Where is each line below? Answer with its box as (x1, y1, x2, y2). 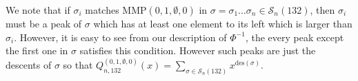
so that (63, 58, 93, 72)
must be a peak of (6, 16, 82, 30)
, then (310, 3, 335, 16)
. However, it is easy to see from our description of (14, 30, 227, 44)
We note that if (6, 3, 70, 16)
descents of (6, 58, 52, 72)
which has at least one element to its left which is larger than (93, 16, 352, 30)
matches (85, 3, 119, 16)
